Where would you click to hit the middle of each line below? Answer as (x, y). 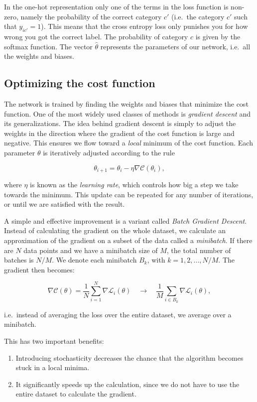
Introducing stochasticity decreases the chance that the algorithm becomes (129, 357)
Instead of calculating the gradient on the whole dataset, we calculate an (115, 230)
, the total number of (199, 250)
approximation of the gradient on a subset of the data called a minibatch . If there (128, 240)
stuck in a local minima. (53, 367)
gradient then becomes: (39, 269)
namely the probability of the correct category (91, 16)
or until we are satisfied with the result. (64, 204)
